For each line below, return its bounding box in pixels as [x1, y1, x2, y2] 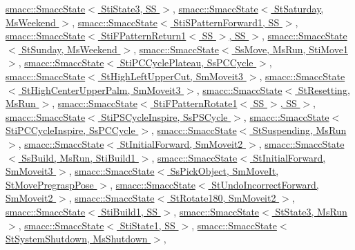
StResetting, [298, 82, 350, 97]
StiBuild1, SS [101, 204, 157, 218]
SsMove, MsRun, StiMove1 [235, 41, 348, 56]
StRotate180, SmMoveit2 [170, 191, 276, 205]
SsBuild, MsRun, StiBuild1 [21, 150, 136, 164]
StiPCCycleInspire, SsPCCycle [6, 123, 135, 137]
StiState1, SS [119, 218, 175, 232]
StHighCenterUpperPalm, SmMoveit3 [21, 82, 181, 97]
